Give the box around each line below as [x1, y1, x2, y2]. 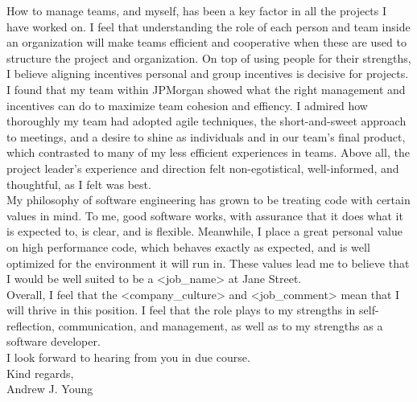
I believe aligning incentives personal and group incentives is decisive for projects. [6, 65, 409, 82]
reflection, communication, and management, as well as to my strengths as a [6, 317, 383, 334]
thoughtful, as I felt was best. [6, 175, 151, 192]
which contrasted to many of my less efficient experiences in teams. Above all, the [6, 144, 410, 161]
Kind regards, [6, 364, 74, 381]
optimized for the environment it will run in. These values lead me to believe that [6, 254, 410, 271]
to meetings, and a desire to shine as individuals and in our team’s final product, [6, 128, 406, 145]
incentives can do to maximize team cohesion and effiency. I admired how [6, 96, 368, 113]
